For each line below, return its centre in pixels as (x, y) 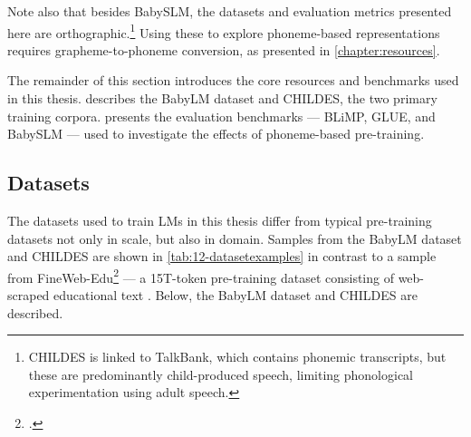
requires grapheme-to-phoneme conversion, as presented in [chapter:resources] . (224, 49)
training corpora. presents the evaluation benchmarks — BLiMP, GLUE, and (221, 116)
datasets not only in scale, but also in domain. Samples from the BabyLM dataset (235, 238)
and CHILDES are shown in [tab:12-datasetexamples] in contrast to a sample (222, 256)
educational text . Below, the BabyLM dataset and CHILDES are (235, 295)
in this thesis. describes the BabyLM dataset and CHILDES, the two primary (222, 98)
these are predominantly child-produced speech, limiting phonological (221, 374)
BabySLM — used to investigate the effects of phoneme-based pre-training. (216, 134)
